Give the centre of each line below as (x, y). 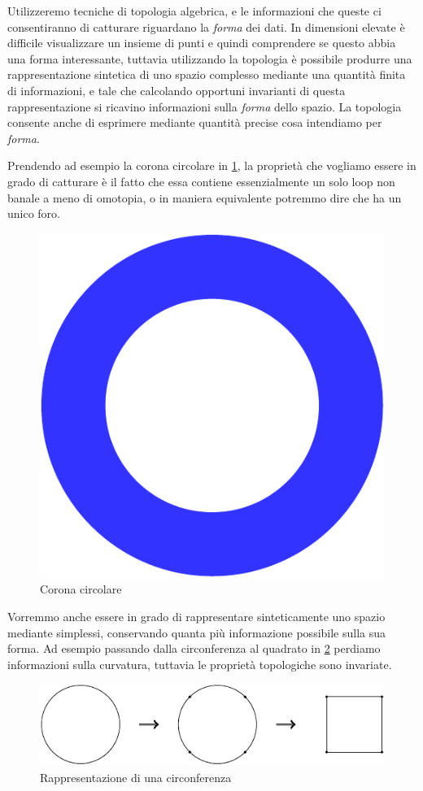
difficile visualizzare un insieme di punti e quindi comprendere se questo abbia (202, 43)
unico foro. (34, 213)
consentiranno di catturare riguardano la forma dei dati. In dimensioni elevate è (206, 26)
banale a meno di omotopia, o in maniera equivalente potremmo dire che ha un (205, 197)
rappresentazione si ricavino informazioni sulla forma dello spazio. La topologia (205, 106)
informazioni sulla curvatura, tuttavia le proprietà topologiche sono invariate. (200, 664)
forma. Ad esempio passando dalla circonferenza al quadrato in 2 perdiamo (194, 648)
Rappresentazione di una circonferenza (136, 777)
